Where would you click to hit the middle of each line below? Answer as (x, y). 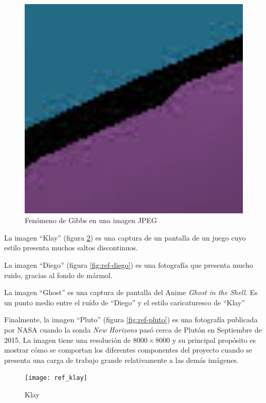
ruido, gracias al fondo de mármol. (58, 275)
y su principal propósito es (214, 340)
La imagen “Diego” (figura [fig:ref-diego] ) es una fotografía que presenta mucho (129, 264)
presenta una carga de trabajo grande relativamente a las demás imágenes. (121, 360)
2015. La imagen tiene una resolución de (68, 340)
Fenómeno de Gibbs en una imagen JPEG (91, 220)
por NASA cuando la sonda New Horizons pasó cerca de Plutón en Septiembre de (133, 329)
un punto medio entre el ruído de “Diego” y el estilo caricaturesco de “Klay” (125, 302)
